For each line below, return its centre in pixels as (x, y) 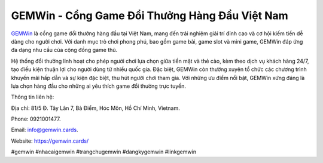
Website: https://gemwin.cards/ (50, 141)
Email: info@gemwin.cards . (45, 130)
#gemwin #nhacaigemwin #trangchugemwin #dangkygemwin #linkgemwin (104, 152)
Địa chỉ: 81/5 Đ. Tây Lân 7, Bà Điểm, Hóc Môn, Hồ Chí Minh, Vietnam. (96, 108)
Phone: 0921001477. (36, 119)
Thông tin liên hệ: (33, 97)
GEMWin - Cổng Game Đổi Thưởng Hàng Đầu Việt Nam (150, 16)
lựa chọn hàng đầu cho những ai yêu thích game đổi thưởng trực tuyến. (99, 86)
